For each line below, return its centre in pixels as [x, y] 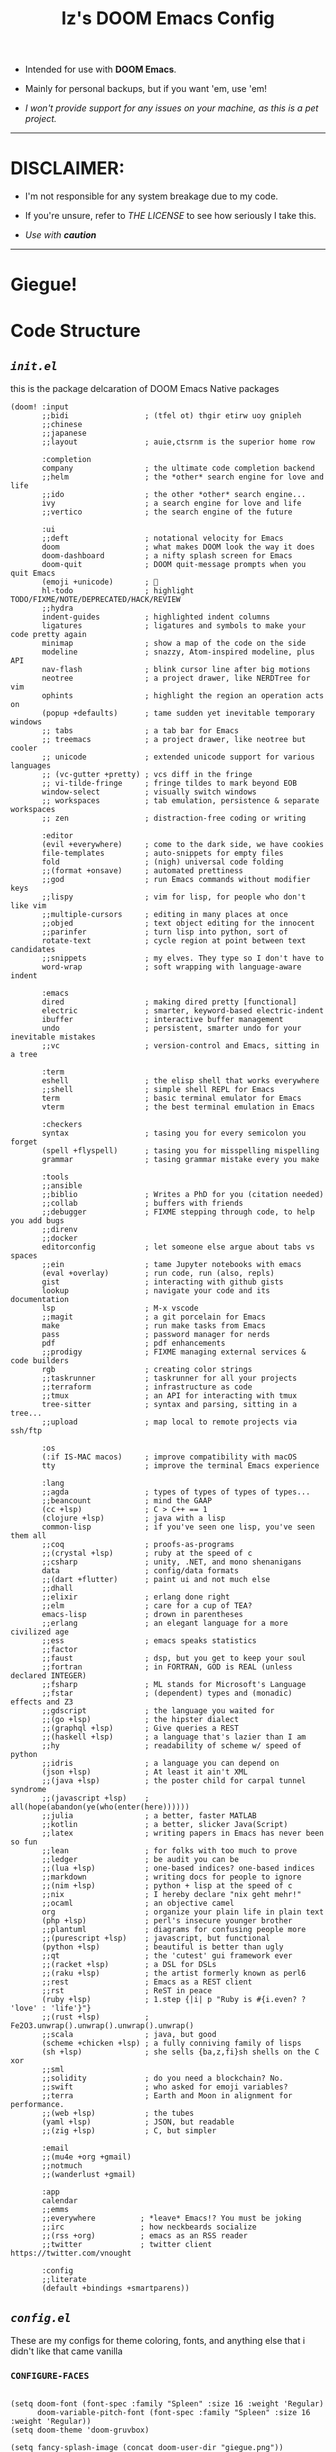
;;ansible [62, 1186]
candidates [33, 950]
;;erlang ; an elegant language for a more [164, 1623]
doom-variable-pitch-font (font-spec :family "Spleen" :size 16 [173, 2413]
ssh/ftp [26, 1431]
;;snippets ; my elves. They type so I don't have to [183, 958]
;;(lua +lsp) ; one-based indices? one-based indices [178, 1868]
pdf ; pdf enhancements [133, 1343]
